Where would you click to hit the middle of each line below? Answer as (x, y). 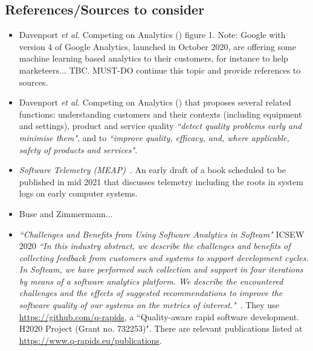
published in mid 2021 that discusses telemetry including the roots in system (161, 181)
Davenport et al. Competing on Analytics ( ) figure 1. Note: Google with (152, 35)
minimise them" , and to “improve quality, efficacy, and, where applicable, (154, 137)
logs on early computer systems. (78, 193)
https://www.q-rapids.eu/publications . (90, 340)
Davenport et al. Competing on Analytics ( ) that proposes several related (155, 102)
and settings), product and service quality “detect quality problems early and (160, 126)
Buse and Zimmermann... (66, 213)
